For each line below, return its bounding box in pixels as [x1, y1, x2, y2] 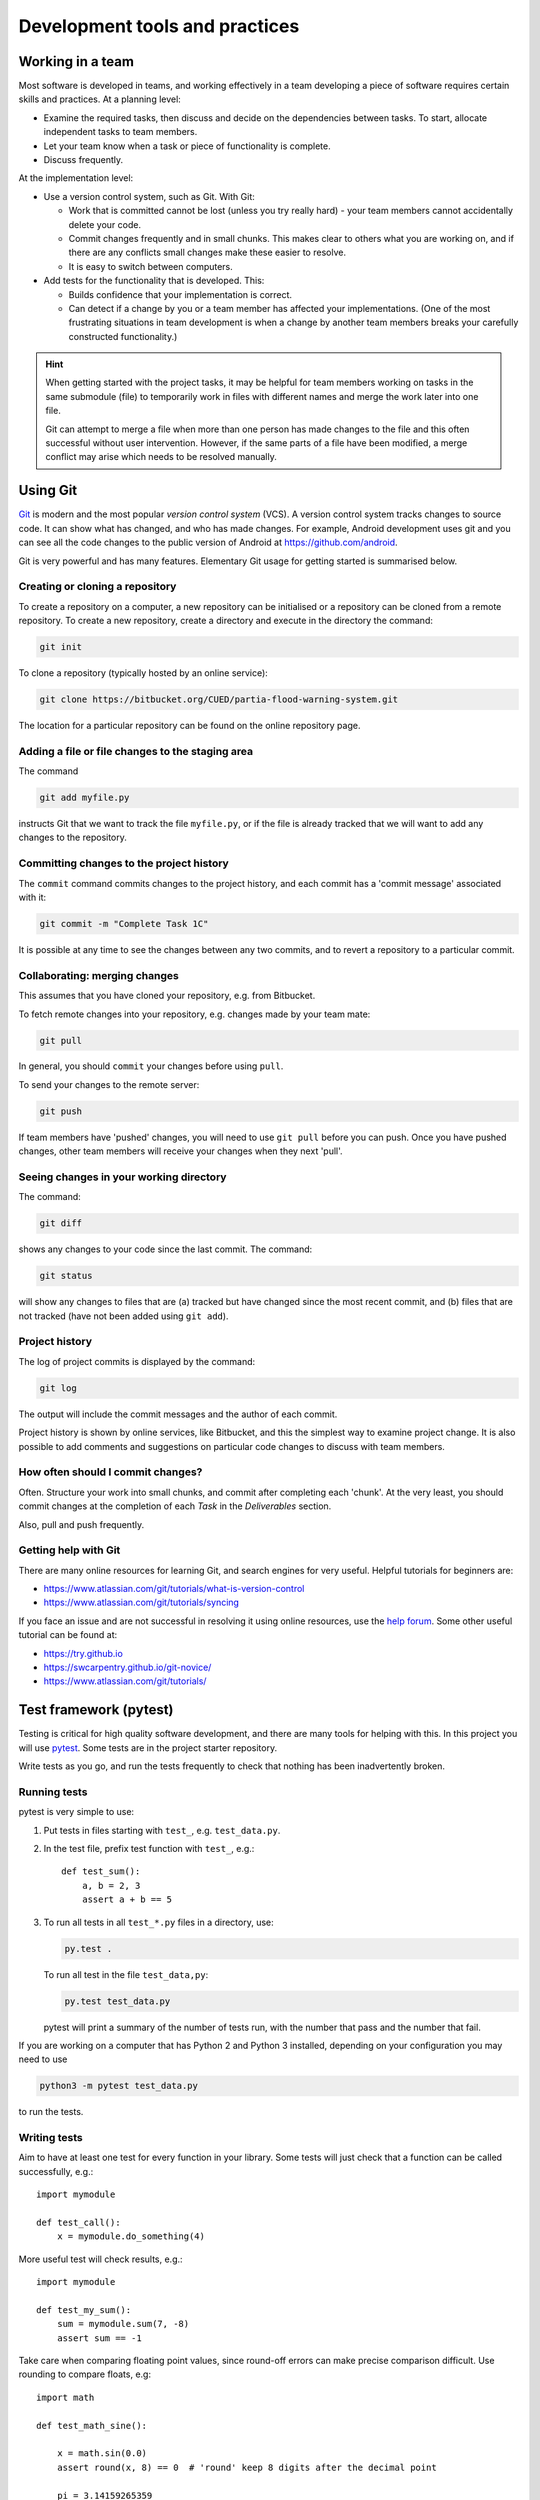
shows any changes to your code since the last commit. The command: [18, 1243, 313, 1255]
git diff [39, 1218, 83, 1229]
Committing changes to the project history [18, 856, 229, 870]
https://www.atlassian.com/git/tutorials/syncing [43, 1596, 240, 1609]
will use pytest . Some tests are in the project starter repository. [18, 1741, 278, 1754]
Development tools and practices [18, 15, 300, 37]
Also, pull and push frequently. [18, 1518, 145, 1530]
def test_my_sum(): [36, 2304, 132, 2315]
